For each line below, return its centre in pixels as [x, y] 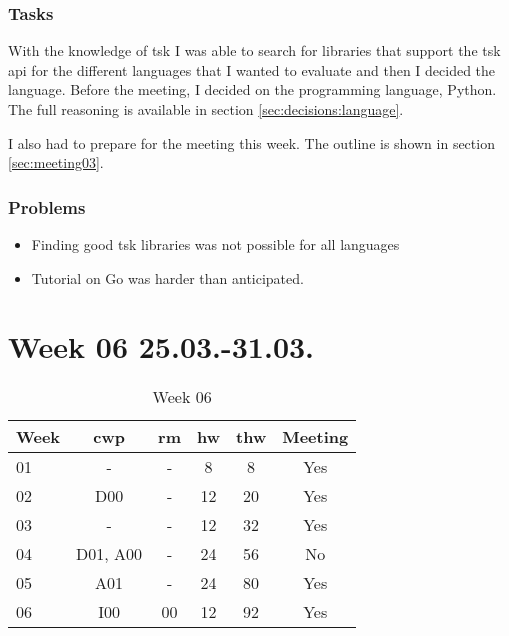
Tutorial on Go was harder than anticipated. [167, 277]
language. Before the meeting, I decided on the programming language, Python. [252, 89]
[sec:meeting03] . [56, 162]
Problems [47, 206]
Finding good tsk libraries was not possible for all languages [215, 244]
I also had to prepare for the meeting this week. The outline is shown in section [251, 142]
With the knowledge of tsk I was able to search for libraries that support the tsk [254, 50]
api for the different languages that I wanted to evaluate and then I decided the [252, 69]
